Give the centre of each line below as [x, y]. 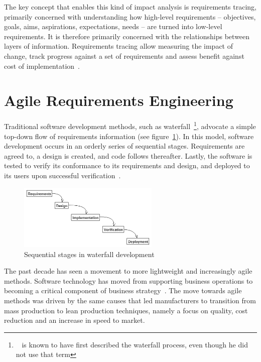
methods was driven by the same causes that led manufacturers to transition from [130, 300]
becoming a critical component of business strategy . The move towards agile [123, 290]
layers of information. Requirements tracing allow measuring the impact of [119, 46]
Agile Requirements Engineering [119, 100]
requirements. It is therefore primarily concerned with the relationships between [127, 36]
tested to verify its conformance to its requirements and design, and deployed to [127, 165]
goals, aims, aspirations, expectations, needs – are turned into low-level [113, 26]
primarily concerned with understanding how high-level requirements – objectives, [130, 16]
